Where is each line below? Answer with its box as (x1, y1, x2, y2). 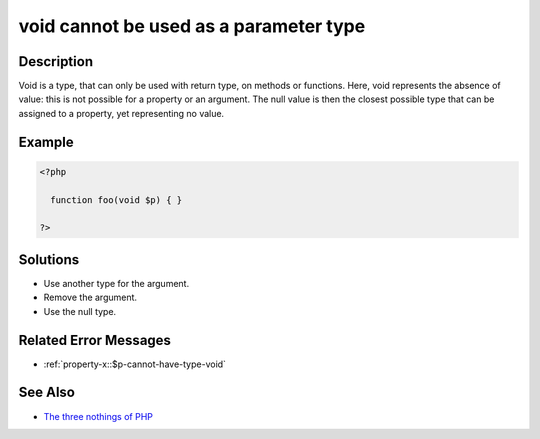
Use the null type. (43, 305, 117, 317)
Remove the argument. (43, 291, 138, 304)
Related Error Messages (18, 331, 172, 349)
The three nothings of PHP (43, 410, 154, 422)
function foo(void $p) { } (50, 194, 183, 205)
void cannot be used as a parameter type (18, 15, 366, 37)
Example (18, 133, 74, 150)
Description (18, 53, 94, 70)
